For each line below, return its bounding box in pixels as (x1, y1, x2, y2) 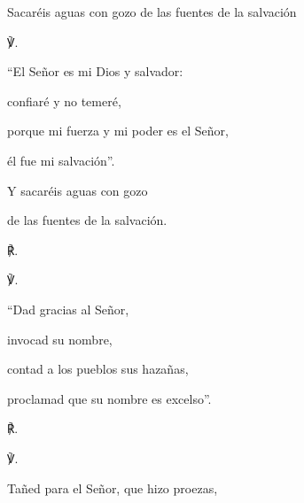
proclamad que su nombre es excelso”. (7, 389, 212, 407)
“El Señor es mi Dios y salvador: (7, 62, 183, 81)
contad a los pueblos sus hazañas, (7, 360, 189, 378)
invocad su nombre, (7, 329, 113, 348)
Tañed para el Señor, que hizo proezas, (7, 478, 218, 497)
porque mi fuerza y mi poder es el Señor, (7, 121, 229, 140)
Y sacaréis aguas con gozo (7, 181, 148, 199)
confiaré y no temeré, (7, 91, 121, 110)
